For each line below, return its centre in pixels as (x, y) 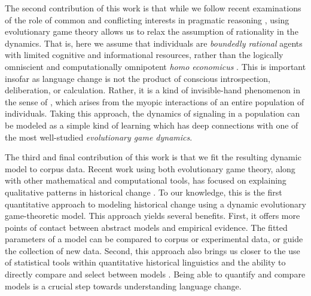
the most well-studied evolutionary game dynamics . (99, 137)
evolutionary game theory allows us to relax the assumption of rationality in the (152, 31)
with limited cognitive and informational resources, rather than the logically (144, 55)
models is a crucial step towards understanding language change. (123, 286)
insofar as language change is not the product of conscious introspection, (138, 78)
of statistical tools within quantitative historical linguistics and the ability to (145, 262)
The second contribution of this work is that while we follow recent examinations (153, 8)
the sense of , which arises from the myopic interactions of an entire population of (155, 101)
